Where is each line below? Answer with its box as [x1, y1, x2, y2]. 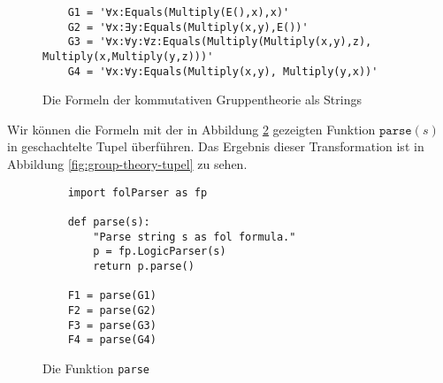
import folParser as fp [67, 186, 208, 199]
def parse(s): [67, 215, 150, 228]
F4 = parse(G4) [67, 333, 157, 347]
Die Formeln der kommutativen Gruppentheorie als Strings [42, 90, 362, 109]
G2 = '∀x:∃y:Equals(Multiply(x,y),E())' [67, 20, 309, 34]
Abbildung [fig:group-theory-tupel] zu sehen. [7, 155, 248, 173]
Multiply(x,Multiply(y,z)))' [42, 50, 214, 63]
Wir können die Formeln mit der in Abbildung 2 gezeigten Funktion [7, 119, 376, 138]
